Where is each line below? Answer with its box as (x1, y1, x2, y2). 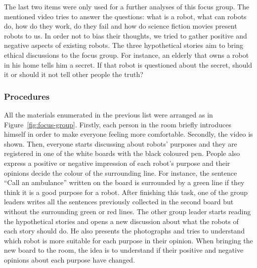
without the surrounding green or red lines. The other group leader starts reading (4, 206, 251, 216)
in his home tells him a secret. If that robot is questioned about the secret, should (4, 59, 252, 70)
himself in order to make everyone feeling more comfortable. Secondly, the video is (4, 129, 253, 139)
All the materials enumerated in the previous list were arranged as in (4, 109, 213, 119)
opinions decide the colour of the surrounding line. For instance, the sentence (4, 167, 237, 178)
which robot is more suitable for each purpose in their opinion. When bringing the (4, 235, 253, 245)
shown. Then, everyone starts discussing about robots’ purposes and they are (4, 138, 237, 149)
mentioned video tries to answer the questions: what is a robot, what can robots (4, 11, 247, 21)
